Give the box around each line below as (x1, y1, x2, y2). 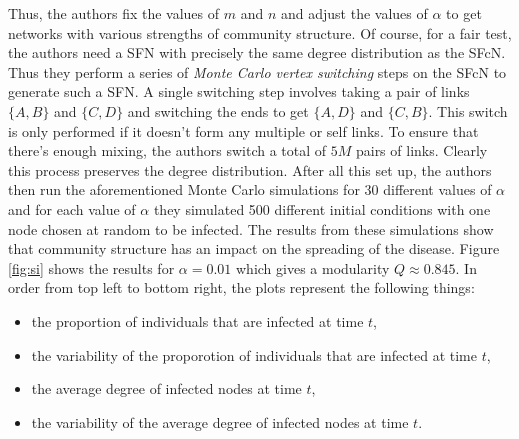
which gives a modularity (235, 257, 390, 278)
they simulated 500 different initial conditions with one (153, 198, 491, 219)
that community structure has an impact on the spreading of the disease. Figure (8, 238, 500, 259)
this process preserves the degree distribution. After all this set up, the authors (8, 159, 492, 180)
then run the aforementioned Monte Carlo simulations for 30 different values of (8, 179, 492, 200)
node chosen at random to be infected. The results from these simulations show (8, 218, 494, 239)
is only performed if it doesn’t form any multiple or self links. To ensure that (8, 120, 479, 141)
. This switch (428, 100, 508, 121)
